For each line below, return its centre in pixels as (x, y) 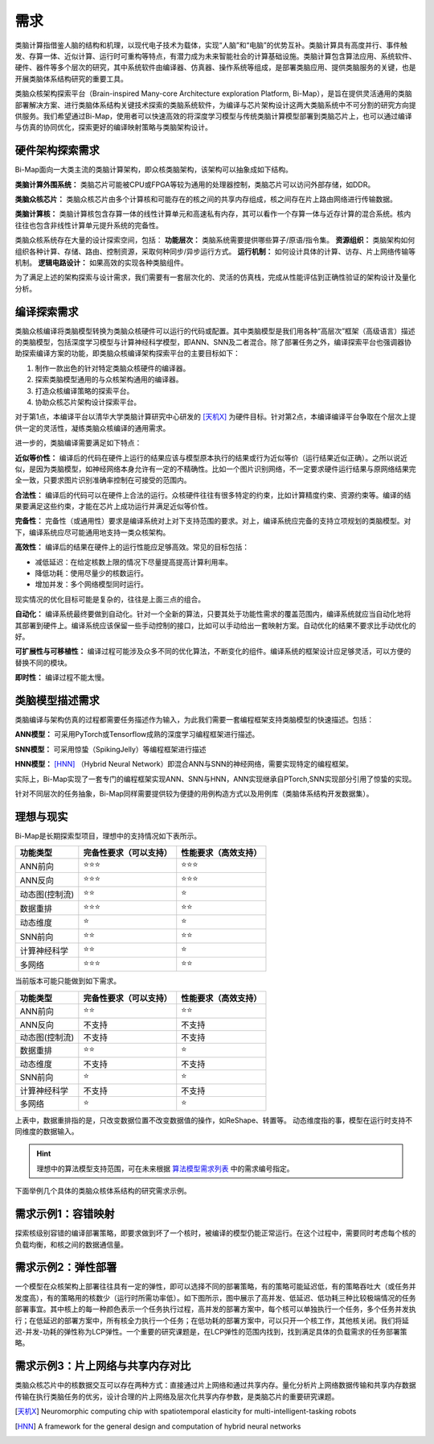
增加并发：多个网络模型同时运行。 (91, 585)
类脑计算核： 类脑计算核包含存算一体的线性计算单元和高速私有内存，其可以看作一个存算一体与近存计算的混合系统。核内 (213, 214)
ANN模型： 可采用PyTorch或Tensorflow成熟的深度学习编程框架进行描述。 (137, 734)
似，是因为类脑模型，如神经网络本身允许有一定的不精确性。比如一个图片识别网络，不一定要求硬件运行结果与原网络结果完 (215, 469)
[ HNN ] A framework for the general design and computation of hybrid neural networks (158, 1426)
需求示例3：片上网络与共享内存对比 (103, 1366)
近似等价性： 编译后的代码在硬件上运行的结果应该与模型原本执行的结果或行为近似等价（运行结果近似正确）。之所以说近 (211, 457)
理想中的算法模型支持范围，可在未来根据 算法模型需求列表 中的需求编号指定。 (165, 1169)
